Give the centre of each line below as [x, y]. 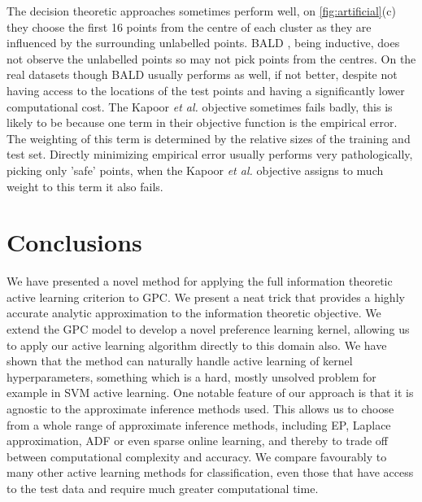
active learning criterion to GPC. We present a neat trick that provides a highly [206, 297]
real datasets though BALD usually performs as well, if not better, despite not [202, 74]
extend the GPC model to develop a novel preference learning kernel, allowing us [208, 329]
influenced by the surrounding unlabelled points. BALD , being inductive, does [203, 43]
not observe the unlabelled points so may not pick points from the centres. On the [211, 58]
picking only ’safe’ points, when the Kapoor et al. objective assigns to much [195, 170]
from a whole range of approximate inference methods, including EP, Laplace [199, 424]
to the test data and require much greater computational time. [163, 488]
